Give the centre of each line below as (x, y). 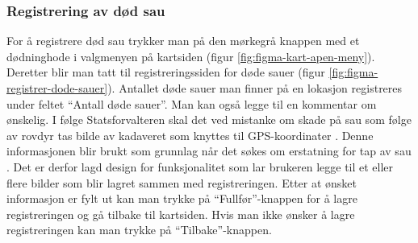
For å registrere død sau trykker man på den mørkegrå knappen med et (183, 41)
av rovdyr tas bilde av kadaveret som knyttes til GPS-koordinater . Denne (190, 135)
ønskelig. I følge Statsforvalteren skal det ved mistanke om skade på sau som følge (209, 119)
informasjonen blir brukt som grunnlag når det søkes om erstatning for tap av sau (209, 151)
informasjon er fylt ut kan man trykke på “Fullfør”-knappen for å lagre (182, 198)
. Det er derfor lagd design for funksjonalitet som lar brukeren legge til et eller (200, 166)
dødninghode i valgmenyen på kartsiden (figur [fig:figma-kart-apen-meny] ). (191, 56)
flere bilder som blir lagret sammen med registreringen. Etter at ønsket (182, 182)
